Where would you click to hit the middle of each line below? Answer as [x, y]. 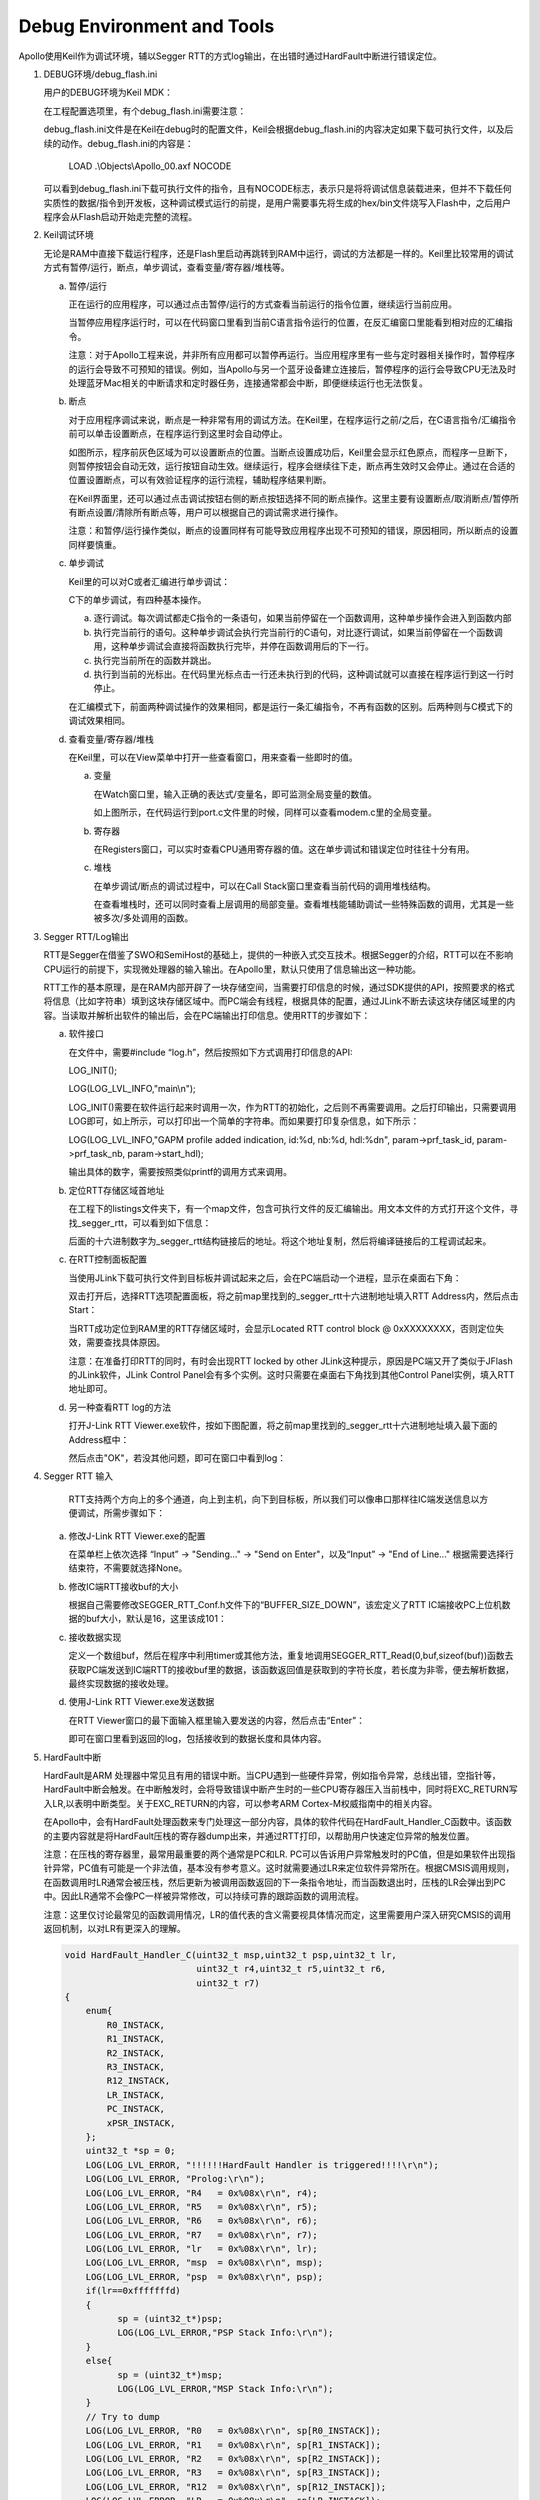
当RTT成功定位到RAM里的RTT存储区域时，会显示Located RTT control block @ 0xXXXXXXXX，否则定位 [282, 1328]
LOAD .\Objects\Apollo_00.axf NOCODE [150, 166]
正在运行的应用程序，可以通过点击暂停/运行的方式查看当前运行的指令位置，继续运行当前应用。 [263, 304]
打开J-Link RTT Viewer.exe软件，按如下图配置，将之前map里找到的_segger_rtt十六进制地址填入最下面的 [283, 1426]
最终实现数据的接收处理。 [121, 1684]
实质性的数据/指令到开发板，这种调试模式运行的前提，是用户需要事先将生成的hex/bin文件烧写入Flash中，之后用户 [277, 202]
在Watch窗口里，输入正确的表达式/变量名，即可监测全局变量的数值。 [235, 794]
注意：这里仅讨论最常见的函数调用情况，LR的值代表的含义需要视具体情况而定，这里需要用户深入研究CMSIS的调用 [277, 1914]
